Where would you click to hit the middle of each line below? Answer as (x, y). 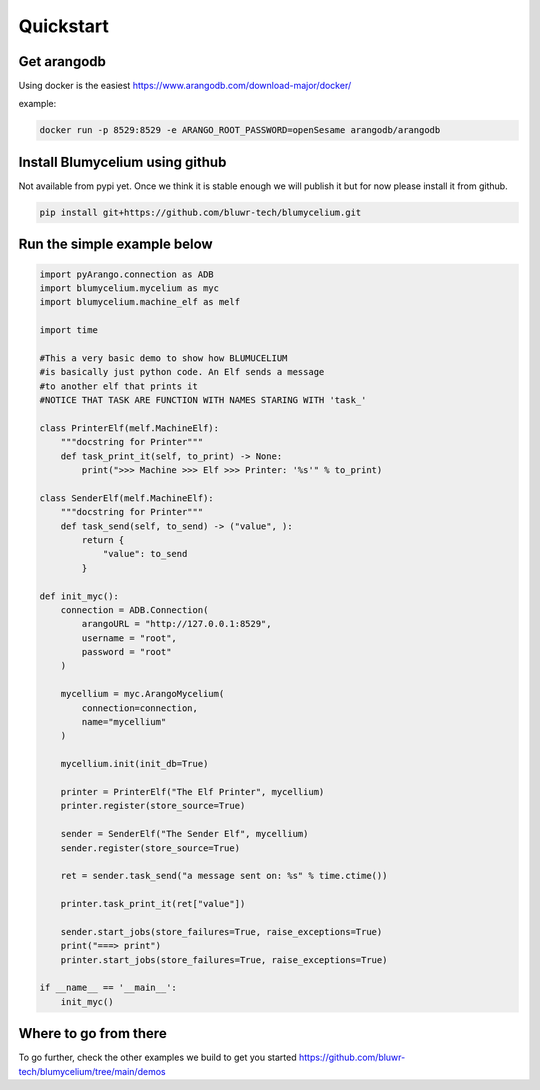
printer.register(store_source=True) (153, 806)
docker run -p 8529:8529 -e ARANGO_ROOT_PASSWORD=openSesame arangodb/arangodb (240, 130)
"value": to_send (145, 554)
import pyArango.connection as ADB (126, 274)
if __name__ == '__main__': (108, 988)
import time (69, 330)
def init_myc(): (79, 596)
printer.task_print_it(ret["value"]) (153, 904)
